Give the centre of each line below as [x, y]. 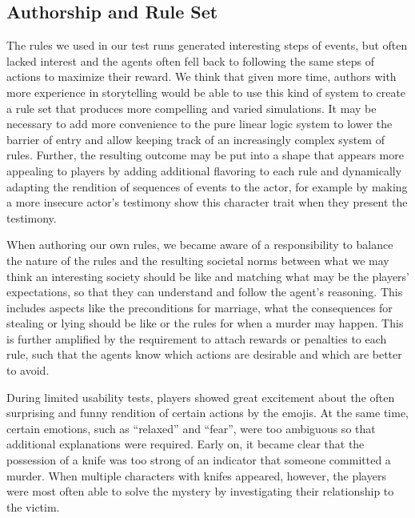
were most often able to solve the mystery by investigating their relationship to [200, 491]
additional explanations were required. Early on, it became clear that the [186, 444]
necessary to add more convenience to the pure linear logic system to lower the [200, 124]
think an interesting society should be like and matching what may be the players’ [208, 276]
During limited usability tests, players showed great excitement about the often [201, 397]
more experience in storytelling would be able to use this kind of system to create [206, 92]
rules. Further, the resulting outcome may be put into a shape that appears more [205, 155]
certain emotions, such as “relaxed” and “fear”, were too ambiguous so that [191, 428]
